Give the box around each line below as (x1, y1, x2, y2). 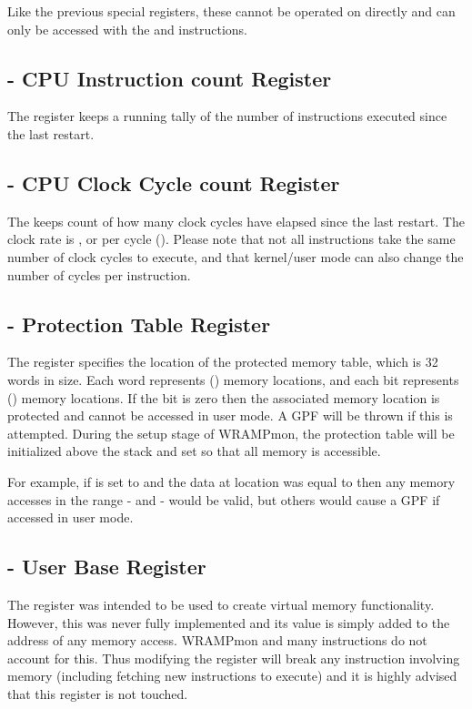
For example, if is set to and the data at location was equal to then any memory (7, 471, 456, 491)
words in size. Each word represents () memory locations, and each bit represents (7, 370, 459, 389)
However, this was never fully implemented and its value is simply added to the (7, 613, 450, 632)
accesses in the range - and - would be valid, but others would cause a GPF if (7, 490, 440, 509)
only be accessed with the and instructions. (7, 19, 248, 38)
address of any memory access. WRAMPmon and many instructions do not (7, 631, 427, 650)
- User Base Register (7, 552, 206, 581)
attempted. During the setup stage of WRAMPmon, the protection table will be (7, 423, 455, 442)
